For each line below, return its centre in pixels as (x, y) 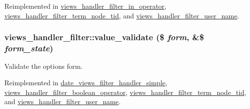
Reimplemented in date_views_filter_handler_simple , (86, 82)
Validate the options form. (44, 66)
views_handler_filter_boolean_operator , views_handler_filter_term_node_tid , (125, 92)
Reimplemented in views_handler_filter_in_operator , (85, 6)
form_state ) (29, 48)
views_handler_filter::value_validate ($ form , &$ (104, 37)
